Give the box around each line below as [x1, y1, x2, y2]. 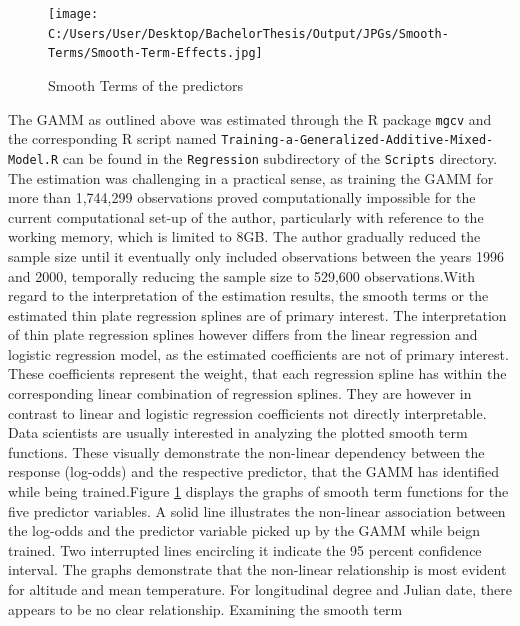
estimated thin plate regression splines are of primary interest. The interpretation [8, 304, 507, 325]
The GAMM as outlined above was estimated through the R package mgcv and [8, 108, 492, 129]
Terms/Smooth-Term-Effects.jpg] [48, 46, 263, 61]
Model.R [8, 152, 59, 167]
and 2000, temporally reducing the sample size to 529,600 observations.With [8, 265, 476, 286]
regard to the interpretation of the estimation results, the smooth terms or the [8, 285, 489, 306]
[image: [48, 7, 99, 21]
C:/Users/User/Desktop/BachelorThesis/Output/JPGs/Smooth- [48, 26, 449, 41]
